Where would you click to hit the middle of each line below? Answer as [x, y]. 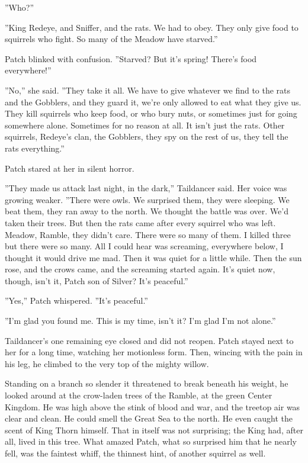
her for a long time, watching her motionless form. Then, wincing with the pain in [154, 352]
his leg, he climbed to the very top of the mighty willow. [107, 363]
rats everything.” [35, 148]
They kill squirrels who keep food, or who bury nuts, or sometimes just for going [151, 113]
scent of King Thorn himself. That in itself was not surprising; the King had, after [154, 430]
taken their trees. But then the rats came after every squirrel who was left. [140, 222]
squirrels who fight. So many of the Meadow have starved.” [111, 39]
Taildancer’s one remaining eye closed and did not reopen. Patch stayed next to [149, 340]
